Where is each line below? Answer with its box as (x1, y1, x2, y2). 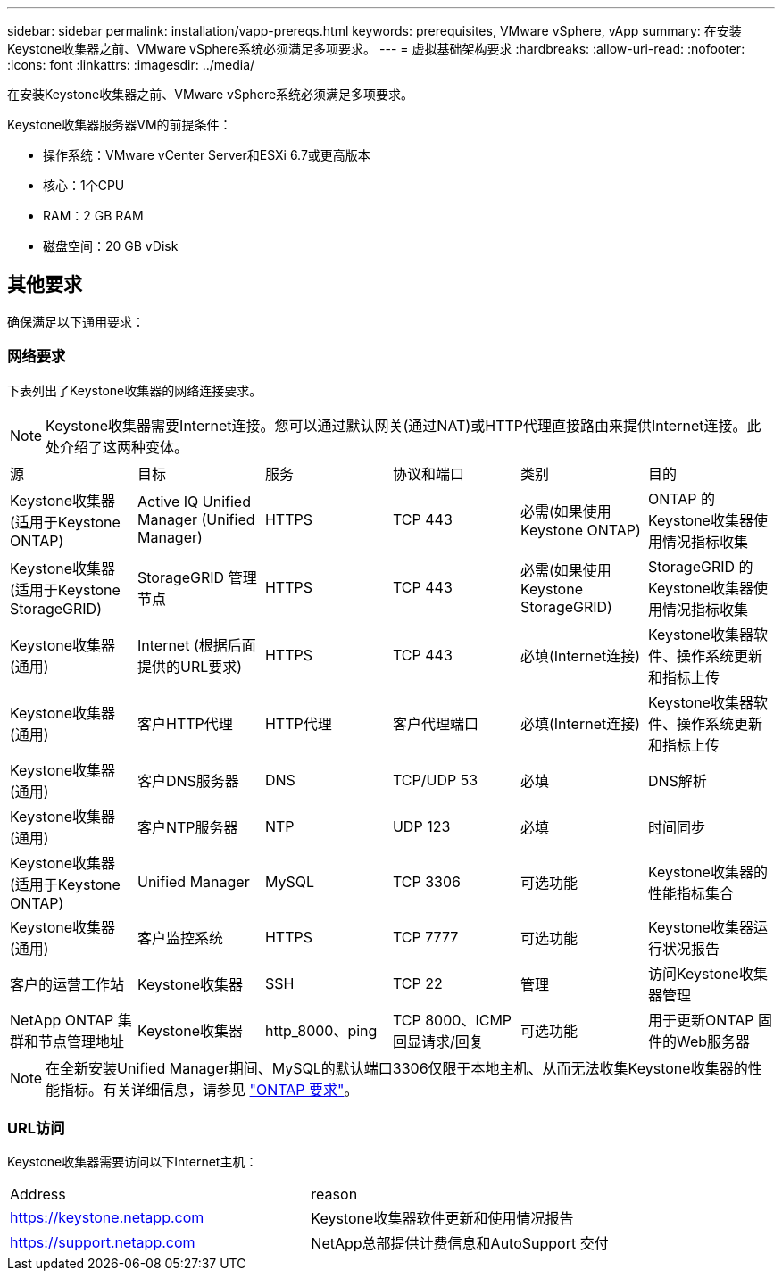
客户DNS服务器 (137, 771, 239, 790)
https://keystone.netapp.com (10, 1208, 204, 1227)
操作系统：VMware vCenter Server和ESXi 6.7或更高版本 (43, 147, 370, 162)
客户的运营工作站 (10, 975, 125, 993)
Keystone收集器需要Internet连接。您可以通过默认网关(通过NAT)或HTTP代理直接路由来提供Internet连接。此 (46, 416, 761, 435)
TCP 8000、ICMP (392, 1010, 512, 1029)
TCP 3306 (392, 872, 461, 891)
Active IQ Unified (137, 492, 251, 510)
